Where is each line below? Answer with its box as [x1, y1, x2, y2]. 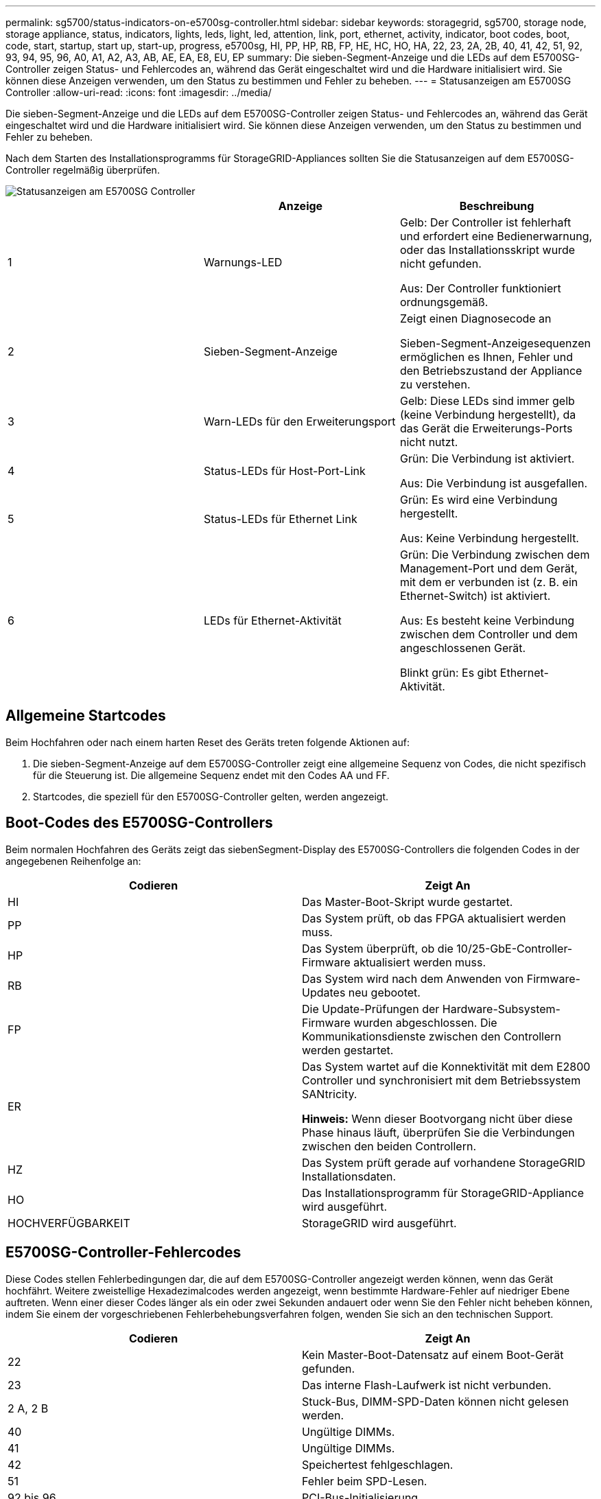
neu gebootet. [348, 985, 421, 999]
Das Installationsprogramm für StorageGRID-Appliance [302, 1185, 584, 1200]
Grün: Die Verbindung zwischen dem [399, 548, 590, 561]
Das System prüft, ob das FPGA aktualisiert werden [302, 911, 566, 925]
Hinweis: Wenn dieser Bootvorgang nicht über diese [302, 1111, 573, 1126]
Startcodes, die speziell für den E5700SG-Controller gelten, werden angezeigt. [33, 790, 389, 802]
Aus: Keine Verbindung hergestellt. [399, 531, 579, 545]
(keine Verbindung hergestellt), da [399, 408, 576, 421]
